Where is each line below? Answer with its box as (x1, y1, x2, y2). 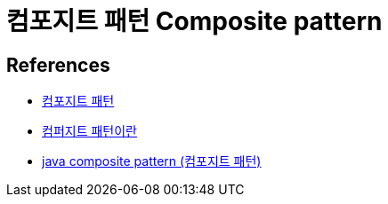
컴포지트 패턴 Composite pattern (6, 6, 383, 36)
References (6, 53, 110, 76)
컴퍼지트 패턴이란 (42, 123, 137, 139)
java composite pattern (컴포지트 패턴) (42, 153, 262, 169)
